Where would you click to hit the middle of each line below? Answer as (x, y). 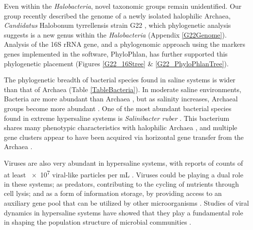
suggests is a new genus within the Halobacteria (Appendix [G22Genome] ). (115, 34)
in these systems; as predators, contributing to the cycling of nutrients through (121, 183)
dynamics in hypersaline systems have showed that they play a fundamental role (124, 212)
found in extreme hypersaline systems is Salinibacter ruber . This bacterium (117, 118)
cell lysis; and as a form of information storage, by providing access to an (113, 193)
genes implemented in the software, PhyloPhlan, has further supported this (116, 53)
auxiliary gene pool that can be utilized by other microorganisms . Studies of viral (126, 202)
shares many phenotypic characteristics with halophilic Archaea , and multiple (121, 127)
